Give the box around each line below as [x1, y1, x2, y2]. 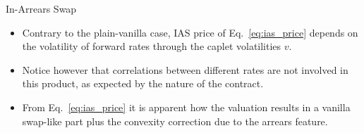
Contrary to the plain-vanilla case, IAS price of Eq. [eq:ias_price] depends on [22, 25, 358, 39]
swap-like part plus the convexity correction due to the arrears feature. [22, 113, 328, 128]
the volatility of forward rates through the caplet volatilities [22, 39, 281, 53]
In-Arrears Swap [6, 1, 77, 15]
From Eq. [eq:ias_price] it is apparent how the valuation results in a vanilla [22, 99, 351, 114]
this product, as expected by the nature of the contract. [22, 76, 264, 91]
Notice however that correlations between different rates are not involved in [22, 62, 348, 77]
